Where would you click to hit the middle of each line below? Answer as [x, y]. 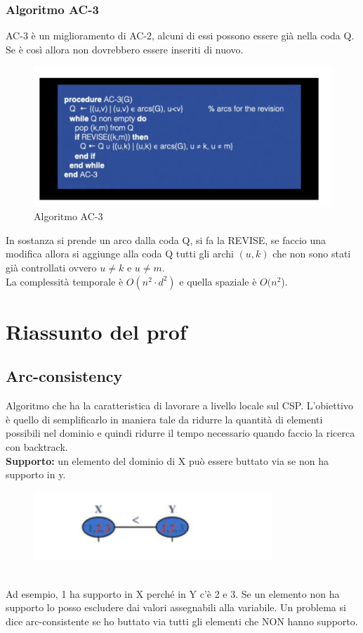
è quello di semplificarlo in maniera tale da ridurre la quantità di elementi [164, 419]
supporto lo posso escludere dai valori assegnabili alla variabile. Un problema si [176, 607]
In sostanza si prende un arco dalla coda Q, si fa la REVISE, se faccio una [166, 239]
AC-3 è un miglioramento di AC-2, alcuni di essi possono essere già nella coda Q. [180, 36]
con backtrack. [37, 447]
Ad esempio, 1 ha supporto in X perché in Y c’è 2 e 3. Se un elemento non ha [173, 593]
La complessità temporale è [65, 281]
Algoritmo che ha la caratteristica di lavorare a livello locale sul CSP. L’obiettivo [180, 405]
